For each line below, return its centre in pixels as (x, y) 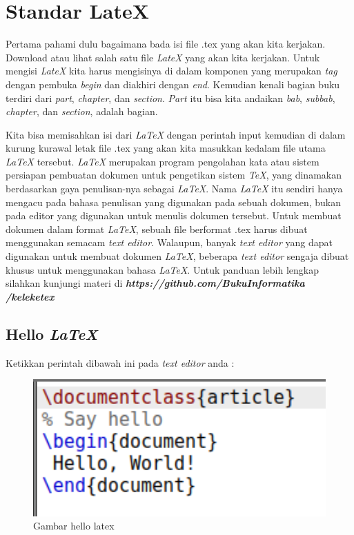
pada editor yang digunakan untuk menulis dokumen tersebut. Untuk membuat (174, 215)
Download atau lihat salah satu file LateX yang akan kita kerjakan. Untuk (163, 57)
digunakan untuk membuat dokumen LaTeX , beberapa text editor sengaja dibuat (177, 256)
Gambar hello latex (74, 526)
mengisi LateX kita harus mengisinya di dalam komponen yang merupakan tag (171, 71)
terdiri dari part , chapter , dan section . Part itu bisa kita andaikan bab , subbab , (170, 98)
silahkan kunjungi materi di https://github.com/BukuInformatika (155, 283)
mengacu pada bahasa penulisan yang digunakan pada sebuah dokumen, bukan (174, 202)
